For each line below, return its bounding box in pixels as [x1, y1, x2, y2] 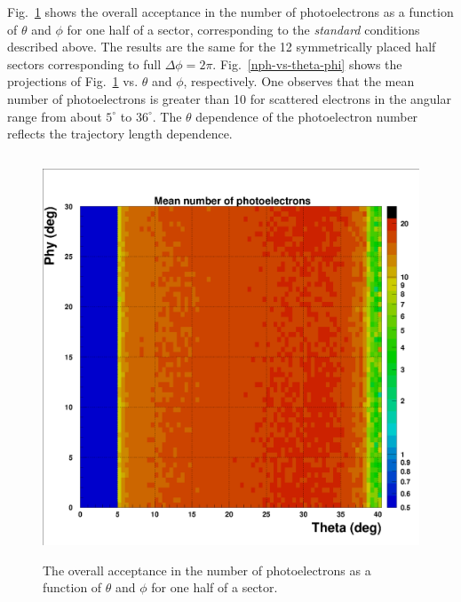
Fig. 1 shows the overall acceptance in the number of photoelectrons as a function [7, 3, 454, 20]
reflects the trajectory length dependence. [7, 124, 233, 143]
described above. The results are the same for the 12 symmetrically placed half [7, 37, 436, 56]
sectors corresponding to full [7, 54, 162, 73]
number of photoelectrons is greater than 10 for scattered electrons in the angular [7, 89, 451, 107]
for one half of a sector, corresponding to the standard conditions [67, 20, 420, 38]
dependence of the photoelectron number [195, 107, 418, 125]
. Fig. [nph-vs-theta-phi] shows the [212, 54, 402, 73]
